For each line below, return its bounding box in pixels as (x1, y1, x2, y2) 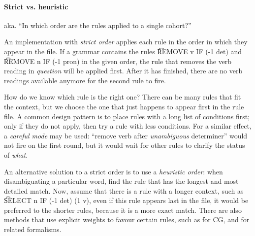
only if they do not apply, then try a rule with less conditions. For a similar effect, (4, 121, 252, 131)
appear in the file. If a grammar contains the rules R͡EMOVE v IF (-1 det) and (4, 46, 242, 56)
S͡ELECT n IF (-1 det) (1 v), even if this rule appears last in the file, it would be (4, 195, 249, 205)
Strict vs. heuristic (4, 1, 68, 11)
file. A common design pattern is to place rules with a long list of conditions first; (4, 111, 250, 121)
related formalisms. (4, 224, 62, 235)
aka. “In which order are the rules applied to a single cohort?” (4, 20, 191, 30)
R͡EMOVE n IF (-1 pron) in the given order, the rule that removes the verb (4, 56, 232, 66)
